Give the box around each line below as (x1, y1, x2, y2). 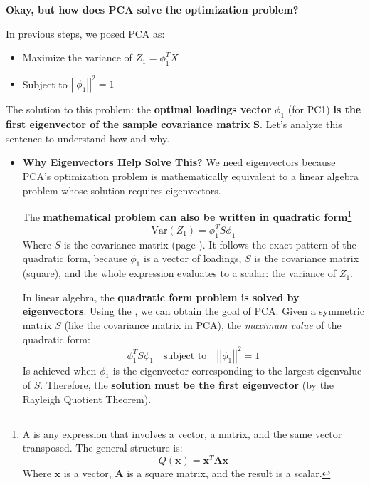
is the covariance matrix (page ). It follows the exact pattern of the (63, 236, 356, 251)
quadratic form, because (22, 251, 127, 266)
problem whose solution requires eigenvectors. (22, 182, 221, 197)
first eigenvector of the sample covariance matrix (6, 117, 250, 132)
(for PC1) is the (287, 102, 361, 117)
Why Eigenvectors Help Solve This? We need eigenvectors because (22, 155, 336, 170)
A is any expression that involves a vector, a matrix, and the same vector (22, 426, 342, 441)
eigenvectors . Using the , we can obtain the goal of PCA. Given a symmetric (22, 303, 364, 318)
